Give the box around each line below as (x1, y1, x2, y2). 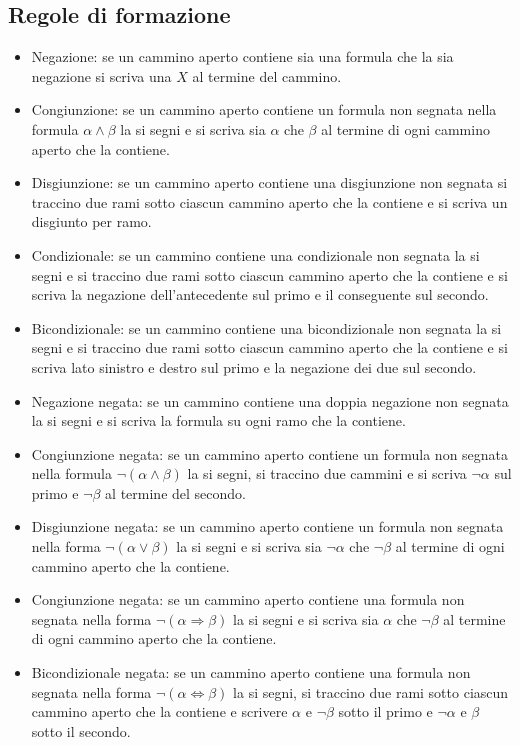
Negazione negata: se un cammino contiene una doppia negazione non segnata (31, 390, 509, 411)
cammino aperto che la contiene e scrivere (31, 701, 288, 722)
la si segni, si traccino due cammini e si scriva (187, 463, 467, 484)
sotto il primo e (338, 701, 433, 722)
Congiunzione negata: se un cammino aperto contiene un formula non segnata (31, 443, 509, 464)
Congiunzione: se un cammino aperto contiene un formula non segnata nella (31, 99, 497, 120)
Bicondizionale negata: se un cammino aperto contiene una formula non (31, 662, 471, 683)
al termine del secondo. (105, 482, 246, 503)
